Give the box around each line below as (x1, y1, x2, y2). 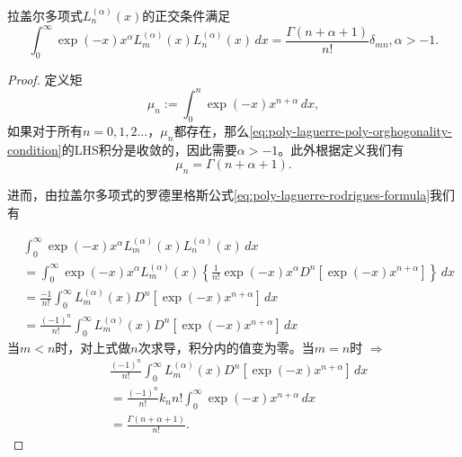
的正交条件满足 (142, 6, 231, 24)
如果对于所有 (7, 121, 83, 139)
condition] (7, 139, 62, 158)
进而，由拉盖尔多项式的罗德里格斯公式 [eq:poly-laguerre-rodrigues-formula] (7, 184, 431, 203)
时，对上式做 (55, 337, 131, 356)
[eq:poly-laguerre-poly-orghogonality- (249, 121, 452, 139)
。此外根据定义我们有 (278, 139, 404, 158)
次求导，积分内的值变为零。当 (138, 337, 315, 356)
